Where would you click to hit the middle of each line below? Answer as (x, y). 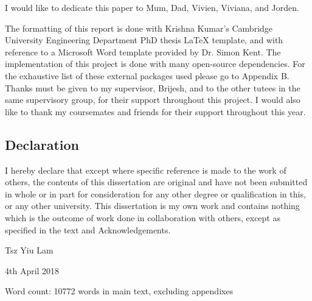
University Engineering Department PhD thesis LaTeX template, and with (144, 40)
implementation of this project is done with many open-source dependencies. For (155, 64)
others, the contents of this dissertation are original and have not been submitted (156, 182)
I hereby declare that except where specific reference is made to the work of (146, 170)
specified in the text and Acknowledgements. (88, 229)
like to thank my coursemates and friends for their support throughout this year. (155, 111)
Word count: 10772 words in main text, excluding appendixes (119, 291)
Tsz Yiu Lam (29, 250)
